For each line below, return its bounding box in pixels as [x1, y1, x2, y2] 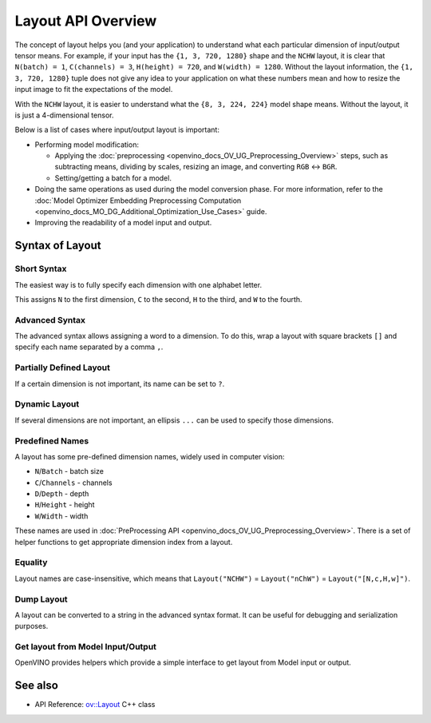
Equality [14, 557, 48, 568]
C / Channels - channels [34, 478, 113, 487]
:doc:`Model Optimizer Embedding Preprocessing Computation [34, 196, 242, 205]
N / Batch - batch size [34, 467, 104, 476]
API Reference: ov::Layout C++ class [34, 700, 156, 709]
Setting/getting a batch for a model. [54, 173, 172, 183]
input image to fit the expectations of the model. [14, 85, 173, 94]
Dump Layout [14, 594, 68, 605]
